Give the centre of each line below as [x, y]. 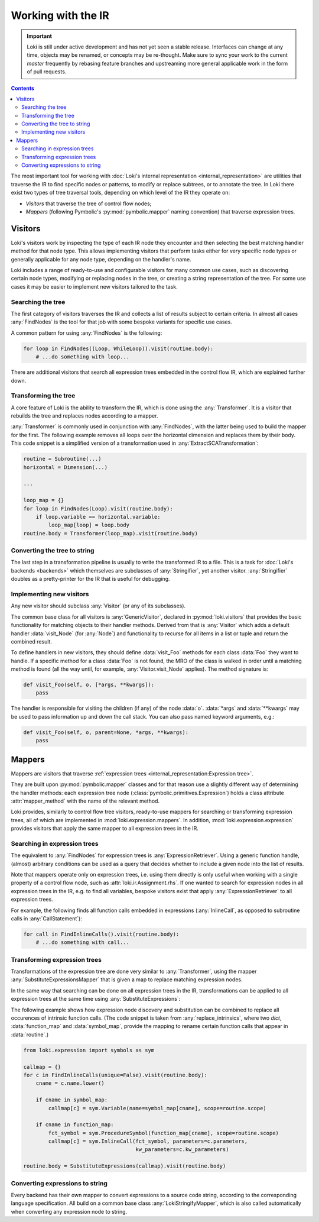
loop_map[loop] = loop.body [89, 525]
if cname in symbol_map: [72, 1100]
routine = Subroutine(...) [62, 459]
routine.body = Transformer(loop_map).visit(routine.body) [110, 533]
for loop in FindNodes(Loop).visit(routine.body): [98, 508]
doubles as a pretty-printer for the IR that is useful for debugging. [91, 579]
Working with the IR [60, 15]
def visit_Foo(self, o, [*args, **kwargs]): [89, 685]
